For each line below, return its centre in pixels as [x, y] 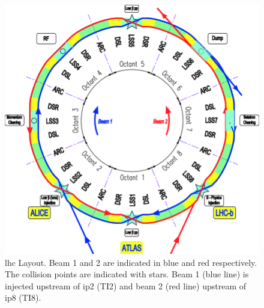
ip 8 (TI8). [23, 297]
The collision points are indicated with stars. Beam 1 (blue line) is [127, 274]
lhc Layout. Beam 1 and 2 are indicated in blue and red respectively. [131, 262]
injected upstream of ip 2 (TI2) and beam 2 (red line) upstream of [126, 285]
